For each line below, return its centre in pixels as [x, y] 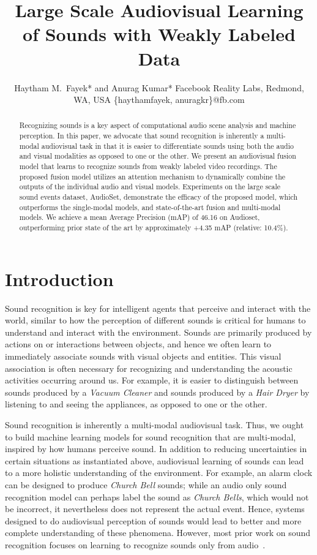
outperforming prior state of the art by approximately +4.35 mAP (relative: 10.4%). [154, 228]
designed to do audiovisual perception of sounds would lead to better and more [153, 520]
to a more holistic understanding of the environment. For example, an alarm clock [159, 473]
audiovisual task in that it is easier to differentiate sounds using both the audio [167, 145]
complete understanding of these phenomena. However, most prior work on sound [158, 533]
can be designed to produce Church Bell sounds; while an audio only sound [146, 484]
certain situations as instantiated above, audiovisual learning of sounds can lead [155, 460]
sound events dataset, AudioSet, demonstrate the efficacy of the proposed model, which [158, 197]
